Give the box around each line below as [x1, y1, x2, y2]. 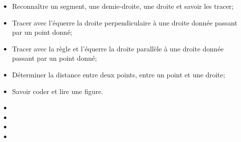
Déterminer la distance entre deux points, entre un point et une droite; [12, 69, 225, 79]
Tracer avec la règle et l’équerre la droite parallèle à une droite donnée [12, 43, 224, 53]
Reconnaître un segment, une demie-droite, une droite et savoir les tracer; [12, 1, 234, 11]
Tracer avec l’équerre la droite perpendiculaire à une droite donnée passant [12, 17, 238, 27]
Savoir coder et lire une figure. [12, 86, 104, 96]
